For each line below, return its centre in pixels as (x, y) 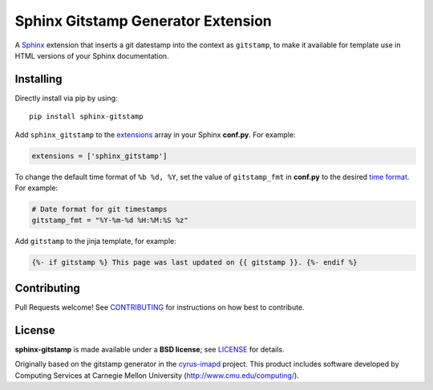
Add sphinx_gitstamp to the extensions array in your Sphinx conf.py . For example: (155, 134)
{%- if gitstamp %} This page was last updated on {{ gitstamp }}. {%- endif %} (194, 262)
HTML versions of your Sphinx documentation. (92, 55)
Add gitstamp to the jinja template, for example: (95, 242)
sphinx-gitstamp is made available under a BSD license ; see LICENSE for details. (150, 349)
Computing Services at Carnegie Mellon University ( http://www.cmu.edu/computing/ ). (157, 375)
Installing (39, 79)
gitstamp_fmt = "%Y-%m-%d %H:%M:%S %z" (110, 220)
